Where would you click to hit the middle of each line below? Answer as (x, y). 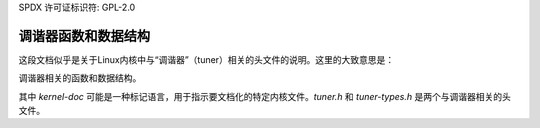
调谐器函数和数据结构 (84, 35)
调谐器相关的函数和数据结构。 (80, 78)
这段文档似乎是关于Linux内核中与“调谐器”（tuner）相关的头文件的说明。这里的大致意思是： (206, 59)
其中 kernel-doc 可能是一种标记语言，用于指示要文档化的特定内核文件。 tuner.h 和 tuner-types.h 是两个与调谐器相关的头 (265, 96)
